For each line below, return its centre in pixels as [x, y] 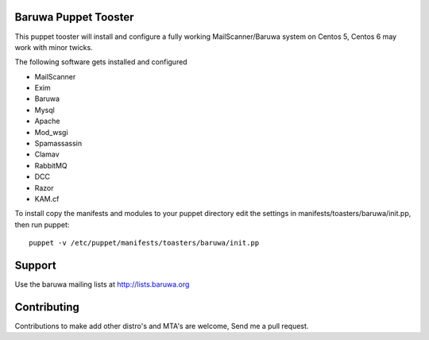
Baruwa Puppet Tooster [74, 17]
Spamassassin [58, 144]
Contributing [47, 307]
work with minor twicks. [54, 47]
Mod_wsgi [51, 132]
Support [35, 265]
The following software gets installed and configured [101, 62]
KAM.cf [47, 199]
